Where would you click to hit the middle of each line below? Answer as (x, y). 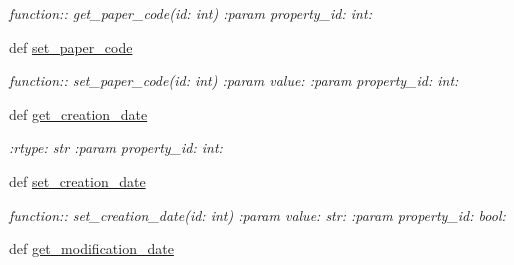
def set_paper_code (71, 46)
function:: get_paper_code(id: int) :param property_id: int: (190, 13)
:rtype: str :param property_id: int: (116, 147)
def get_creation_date (78, 113)
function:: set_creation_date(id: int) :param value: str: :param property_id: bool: (257, 214)
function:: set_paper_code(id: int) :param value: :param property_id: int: (234, 80)
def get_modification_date (91, 248)
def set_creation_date (77, 180)
